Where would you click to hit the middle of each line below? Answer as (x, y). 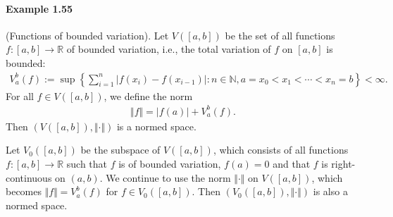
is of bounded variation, (170, 163)
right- (343, 163)
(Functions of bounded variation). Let (87, 35)
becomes (24, 191)
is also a (330, 191)
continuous (29, 177)
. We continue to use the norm (165, 177)
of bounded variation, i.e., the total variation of (169, 49)
